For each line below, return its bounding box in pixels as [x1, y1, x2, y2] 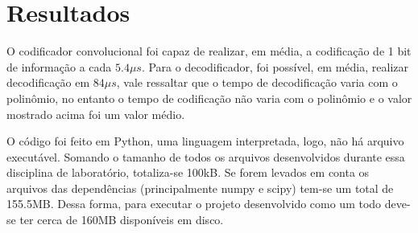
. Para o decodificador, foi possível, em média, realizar [141, 58, 408, 75]
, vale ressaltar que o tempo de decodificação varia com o [116, 74, 398, 91]
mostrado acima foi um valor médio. [6, 105, 185, 122]
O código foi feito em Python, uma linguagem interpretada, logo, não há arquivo [6, 133, 404, 149]
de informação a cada [6, 58, 112, 75]
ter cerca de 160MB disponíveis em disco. [19, 211, 224, 228]
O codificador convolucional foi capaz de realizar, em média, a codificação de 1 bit [6, 43, 412, 59]
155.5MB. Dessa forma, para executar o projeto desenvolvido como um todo [6, 195, 382, 212]
